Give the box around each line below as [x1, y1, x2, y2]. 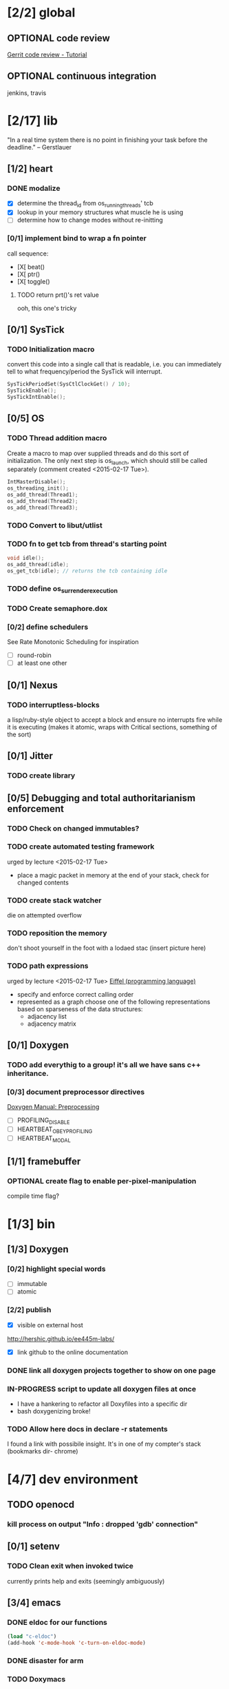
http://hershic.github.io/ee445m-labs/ [7, 1334, 115, 1343]
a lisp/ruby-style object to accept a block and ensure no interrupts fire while [7, 715, 223, 724]
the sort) [7, 730, 32, 738]
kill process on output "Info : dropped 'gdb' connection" [7, 1519, 198, 1529]
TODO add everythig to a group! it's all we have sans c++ [7, 1060, 201, 1070]
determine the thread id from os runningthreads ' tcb [17, 199, 153, 209]
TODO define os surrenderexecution [7, 583, 118, 594]
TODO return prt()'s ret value [17, 291, 100, 299]
